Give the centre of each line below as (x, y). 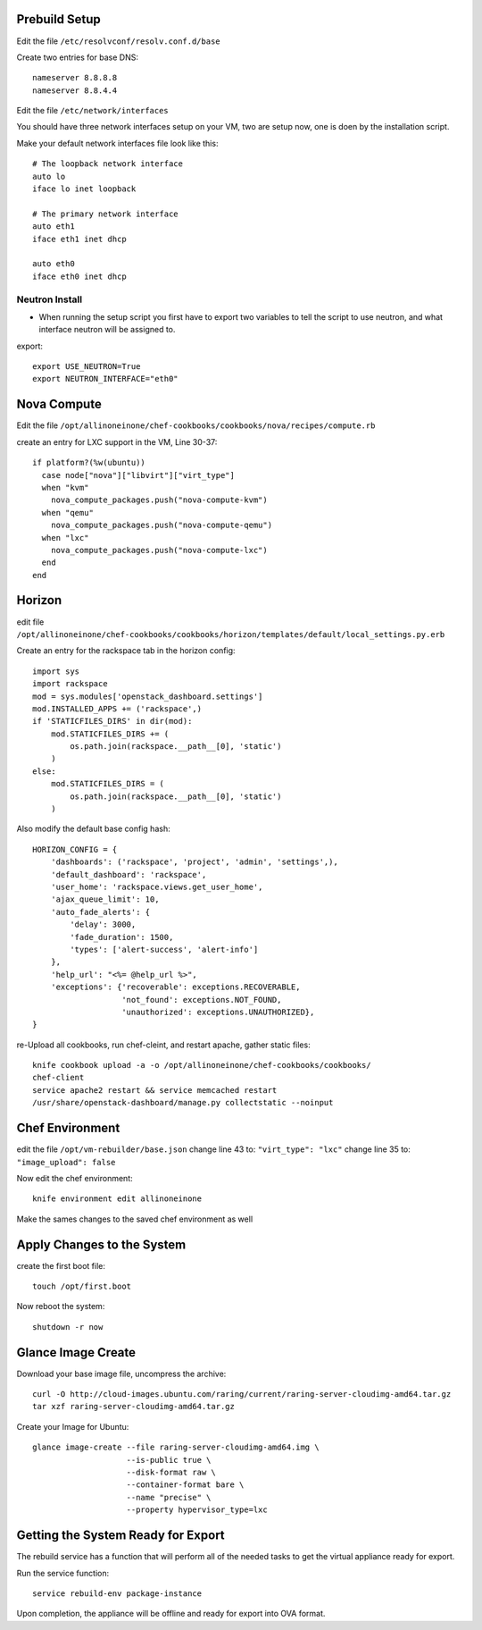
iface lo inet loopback (84, 189)
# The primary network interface (105, 214)
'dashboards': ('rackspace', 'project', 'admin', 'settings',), (194, 862)
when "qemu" (67, 513)
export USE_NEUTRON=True (87, 367)
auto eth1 (54, 227)
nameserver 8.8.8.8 (75, 78)
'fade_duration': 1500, (122, 937)
